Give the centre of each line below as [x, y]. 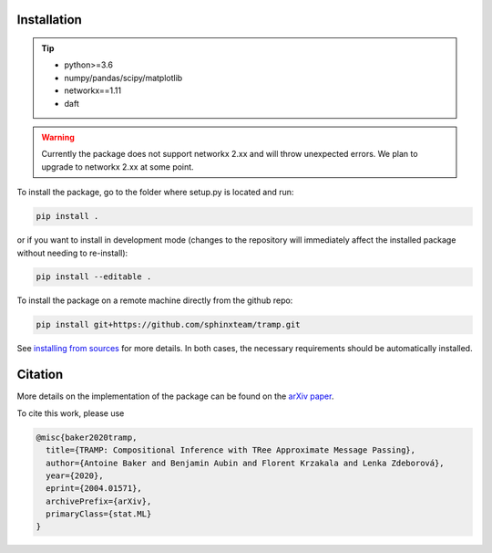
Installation [49, 20]
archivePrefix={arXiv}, [99, 501]
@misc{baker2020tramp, [87, 437]
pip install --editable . [94, 277]
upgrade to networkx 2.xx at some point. [118, 167]
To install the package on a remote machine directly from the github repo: [155, 300]
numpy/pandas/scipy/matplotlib [123, 78]
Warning [58, 137]
